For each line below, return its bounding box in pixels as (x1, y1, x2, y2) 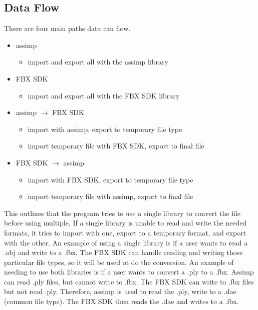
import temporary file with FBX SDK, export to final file (28, 140, 204, 151)
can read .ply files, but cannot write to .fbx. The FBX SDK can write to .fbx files (4, 276, 254, 286)
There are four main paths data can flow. (4, 23, 131, 33)
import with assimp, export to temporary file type (28, 123, 182, 134)
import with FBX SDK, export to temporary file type (28, 174, 193, 184)
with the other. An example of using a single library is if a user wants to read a (4, 237, 248, 247)
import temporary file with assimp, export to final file (28, 191, 193, 201)
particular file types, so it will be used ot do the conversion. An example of (4, 256, 234, 267)
